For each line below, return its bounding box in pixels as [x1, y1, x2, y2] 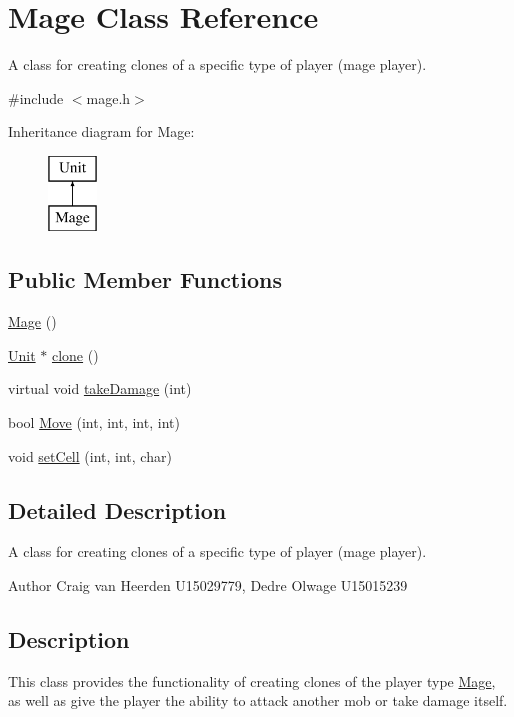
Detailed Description [8, 494, 227, 525]
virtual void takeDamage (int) [8, 378, 192, 399]
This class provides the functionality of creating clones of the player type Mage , [8, 670, 496, 691]
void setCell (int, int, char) [8, 445, 172, 466]
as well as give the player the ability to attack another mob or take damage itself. [8, 690, 508, 711]
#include [8, 87, 64, 108]
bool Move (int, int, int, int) [8, 412, 180, 433]
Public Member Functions [8, 264, 282, 295]
